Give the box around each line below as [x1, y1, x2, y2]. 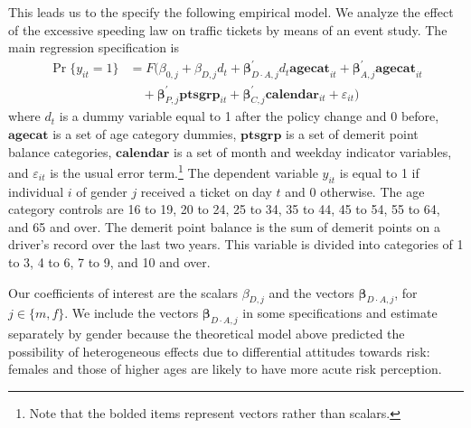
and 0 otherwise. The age [285, 181, 425, 200]
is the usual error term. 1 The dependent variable [50, 161, 318, 181]
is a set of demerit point [285, 125, 419, 144]
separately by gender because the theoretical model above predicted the [8, 324, 405, 343]
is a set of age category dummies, [52, 125, 237, 144]
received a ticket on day [140, 181, 272, 200]
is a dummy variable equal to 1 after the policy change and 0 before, [59, 107, 439, 126]
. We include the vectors [64, 303, 199, 322]
